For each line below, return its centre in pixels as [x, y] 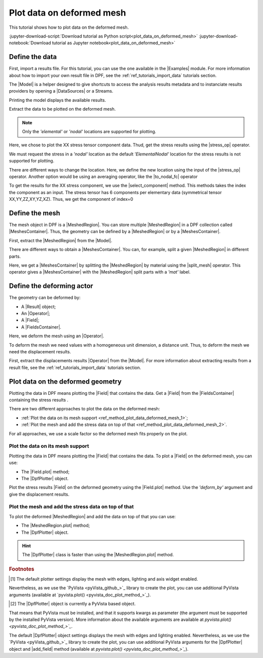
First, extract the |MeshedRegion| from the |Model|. [61, 240]
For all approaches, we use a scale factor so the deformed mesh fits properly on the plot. [98, 433]
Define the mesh [35, 213]
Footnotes [22, 569]
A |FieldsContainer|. [41, 327]
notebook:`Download [30, 43]
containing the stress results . [39, 400]
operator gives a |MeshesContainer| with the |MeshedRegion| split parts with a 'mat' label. [100, 272]
